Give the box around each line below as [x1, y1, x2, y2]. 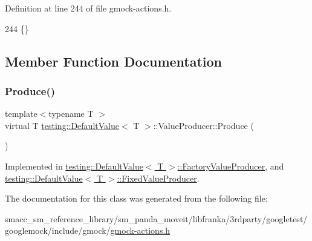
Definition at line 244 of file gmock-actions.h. [5, 2, 172, 14]
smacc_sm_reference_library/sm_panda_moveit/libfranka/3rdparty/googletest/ [5, 212, 308, 225]
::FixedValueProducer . [117, 171, 200, 184]
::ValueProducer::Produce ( [153, 119, 254, 131]
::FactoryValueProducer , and [177, 159, 284, 172]
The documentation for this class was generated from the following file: [5, 192, 268, 205]
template [5, 107, 37, 120]
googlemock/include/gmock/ [5, 224, 111, 237]
